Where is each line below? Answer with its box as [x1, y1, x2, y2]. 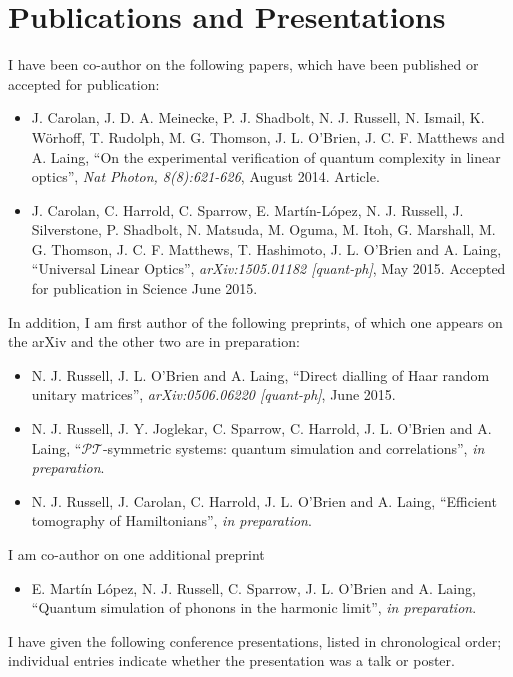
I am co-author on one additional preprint [8, 544, 265, 564]
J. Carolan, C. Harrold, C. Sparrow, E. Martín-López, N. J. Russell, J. [31, 199, 464, 220]
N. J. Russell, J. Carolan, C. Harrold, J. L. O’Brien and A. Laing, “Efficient [31, 490, 497, 511]
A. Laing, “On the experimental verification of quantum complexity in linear [31, 146, 501, 167]
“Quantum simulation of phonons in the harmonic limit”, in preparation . [31, 597, 477, 618]
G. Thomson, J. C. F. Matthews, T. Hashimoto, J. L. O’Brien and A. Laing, [31, 238, 502, 259]
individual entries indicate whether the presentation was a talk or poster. [8, 650, 455, 671]
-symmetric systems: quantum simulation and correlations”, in [102, 437, 485, 458]
